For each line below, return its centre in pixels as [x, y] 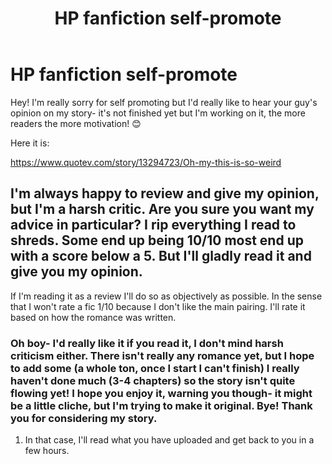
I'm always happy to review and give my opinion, [165, 193]
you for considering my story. [84, 418]
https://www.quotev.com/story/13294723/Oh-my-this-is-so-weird [146, 162]
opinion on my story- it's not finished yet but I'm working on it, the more [158, 113]
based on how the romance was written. [93, 317]
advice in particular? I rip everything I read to [153, 225]
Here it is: [30, 143]
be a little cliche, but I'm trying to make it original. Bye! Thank [161, 405]
